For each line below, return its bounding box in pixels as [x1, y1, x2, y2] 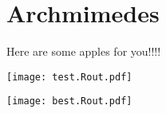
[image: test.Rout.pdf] [6, 71, 132, 83]
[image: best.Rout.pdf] [6, 95, 132, 107]
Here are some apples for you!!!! [6, 43, 161, 60]
